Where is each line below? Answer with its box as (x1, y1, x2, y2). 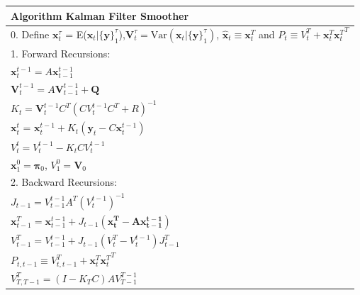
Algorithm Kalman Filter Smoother (11, 8, 189, 23)
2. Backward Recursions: (11, 174, 117, 189)
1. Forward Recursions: (11, 46, 111, 61)
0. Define (11, 26, 50, 41)
